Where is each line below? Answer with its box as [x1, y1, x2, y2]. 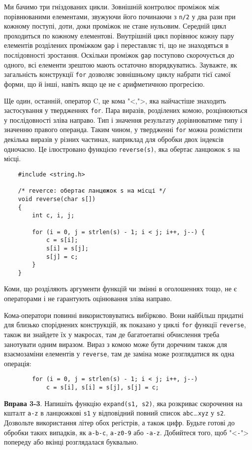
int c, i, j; [32, 212, 75, 219]
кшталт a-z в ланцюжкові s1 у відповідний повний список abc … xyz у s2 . [4, 408, 226, 418]
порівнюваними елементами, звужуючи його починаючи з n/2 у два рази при [4, 11, 236, 21]
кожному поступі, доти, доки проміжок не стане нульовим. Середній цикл [4, 21, 226, 31]
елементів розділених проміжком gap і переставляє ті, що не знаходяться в [4, 40, 229, 50]
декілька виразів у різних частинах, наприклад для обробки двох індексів [4, 134, 224, 144]
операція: [4, 358, 31, 368]
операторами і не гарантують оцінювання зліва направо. [4, 293, 172, 304]
